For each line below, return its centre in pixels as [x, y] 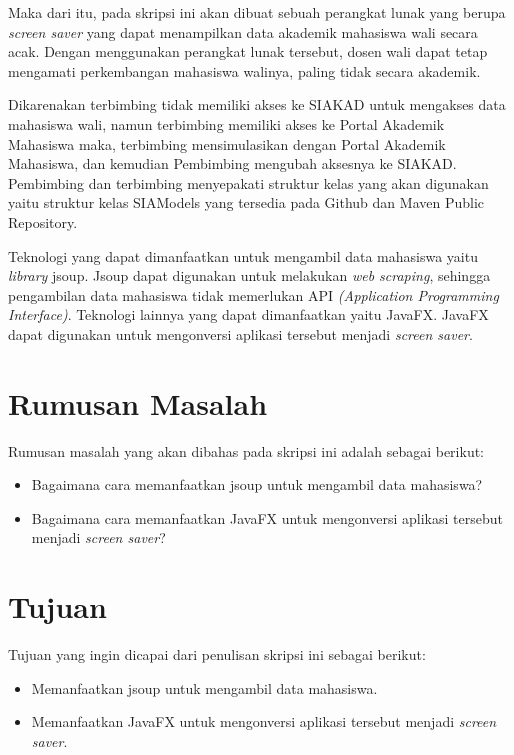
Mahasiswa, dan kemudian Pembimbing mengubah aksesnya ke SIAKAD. [232, 163]
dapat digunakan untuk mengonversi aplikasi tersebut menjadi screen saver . [240, 333]
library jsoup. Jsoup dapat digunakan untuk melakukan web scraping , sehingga [249, 275]
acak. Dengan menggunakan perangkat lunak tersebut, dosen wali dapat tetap [248, 51]
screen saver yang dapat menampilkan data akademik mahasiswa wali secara [243, 31]
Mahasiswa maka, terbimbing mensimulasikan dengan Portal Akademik [227, 143]
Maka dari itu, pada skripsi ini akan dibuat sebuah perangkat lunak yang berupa [257, 12]
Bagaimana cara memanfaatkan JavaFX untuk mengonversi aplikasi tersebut [267, 517]
